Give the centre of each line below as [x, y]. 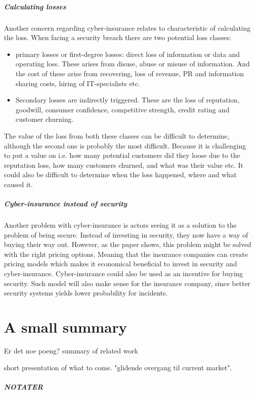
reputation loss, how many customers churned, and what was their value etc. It [124, 165]
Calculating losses [35, 6]
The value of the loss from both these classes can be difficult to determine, [117, 135]
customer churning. [44, 119]
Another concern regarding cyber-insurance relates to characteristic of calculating [127, 27]
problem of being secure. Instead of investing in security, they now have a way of [126, 234]
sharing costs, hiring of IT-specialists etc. [78, 83]
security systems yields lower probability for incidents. [86, 293]
